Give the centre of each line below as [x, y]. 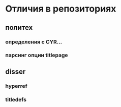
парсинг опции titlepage [37, 55]
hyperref [17, 86]
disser [16, 71]
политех [19, 28]
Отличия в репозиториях [61, 9]
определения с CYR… [34, 42]
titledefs [16, 99]
